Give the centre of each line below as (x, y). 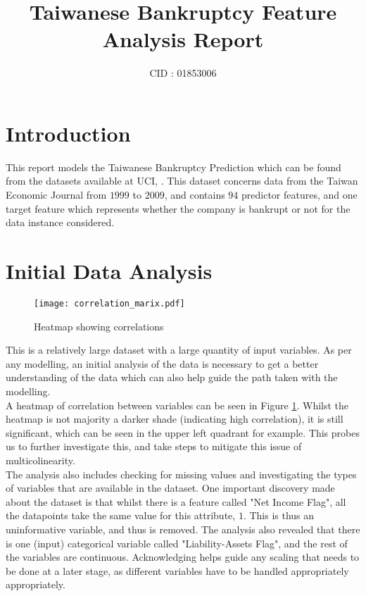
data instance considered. (60, 222)
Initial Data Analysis (109, 271)
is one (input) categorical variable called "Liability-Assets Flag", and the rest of (177, 543)
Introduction (68, 133)
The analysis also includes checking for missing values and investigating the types (181, 474)
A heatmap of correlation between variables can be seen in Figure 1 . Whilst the (177, 405)
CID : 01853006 (183, 73)
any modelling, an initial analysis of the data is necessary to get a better (162, 363)
